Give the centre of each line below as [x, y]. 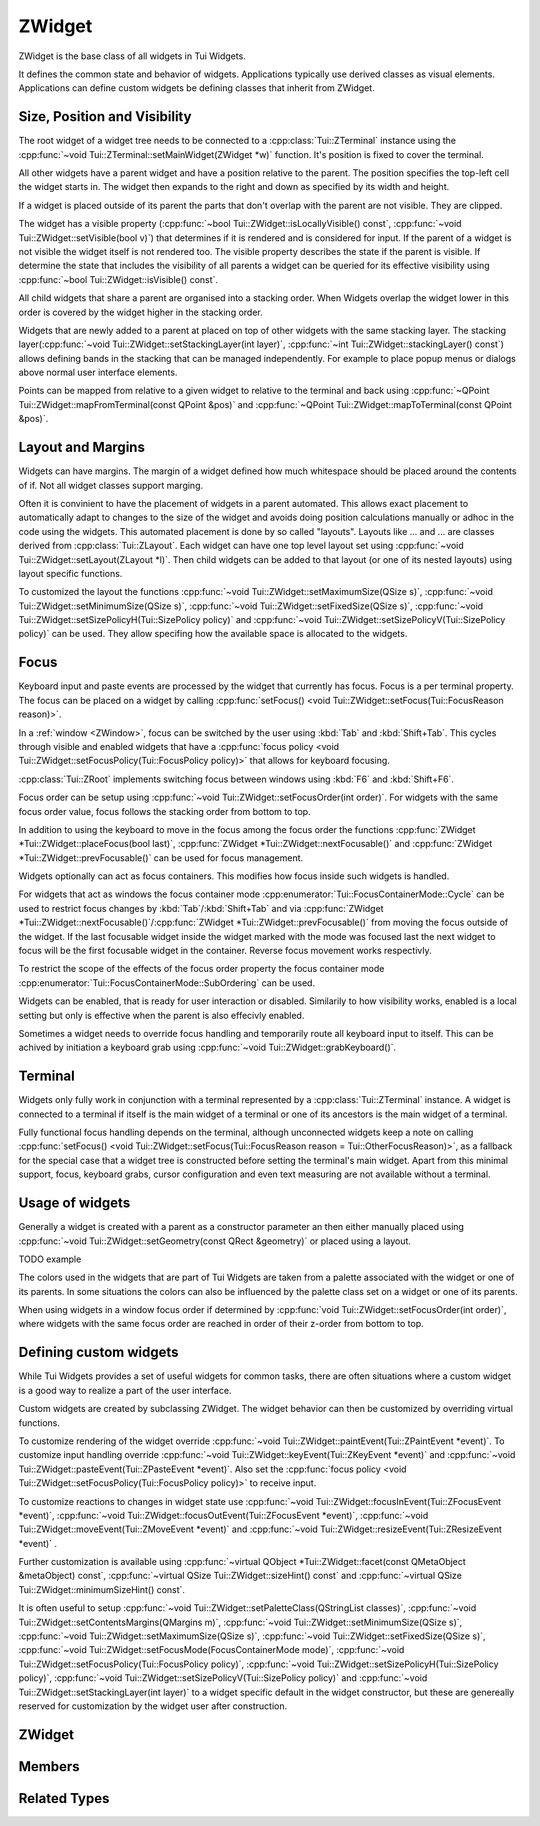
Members [49, 1766]
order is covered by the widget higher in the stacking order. [141, 312]
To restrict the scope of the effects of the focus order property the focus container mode [201, 969]
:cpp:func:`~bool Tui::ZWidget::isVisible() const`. [118, 279]
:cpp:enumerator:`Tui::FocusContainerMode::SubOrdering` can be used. [166, 982]
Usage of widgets [74, 1203]
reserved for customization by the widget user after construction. [153, 1706]
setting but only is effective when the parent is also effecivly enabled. [161, 1015]
